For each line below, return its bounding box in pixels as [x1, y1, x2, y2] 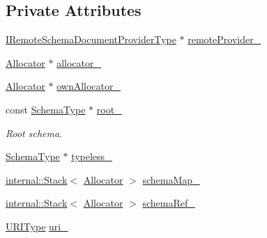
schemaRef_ [142, 196, 195, 210]
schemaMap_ [142, 172, 200, 187]
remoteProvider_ [188, 32, 261, 47]
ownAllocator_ [56, 79, 121, 93]
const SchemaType [6, 102, 86, 116]
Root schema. [6, 125, 63, 140]
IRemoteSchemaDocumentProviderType [6, 32, 176, 47]
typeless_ [71, 149, 112, 164]
